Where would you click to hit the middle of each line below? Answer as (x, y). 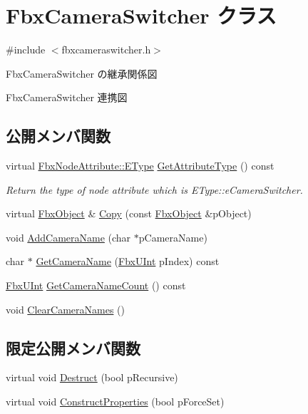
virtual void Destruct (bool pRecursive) (92, 377)
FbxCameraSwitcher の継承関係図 (82, 73)
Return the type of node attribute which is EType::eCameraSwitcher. (154, 189)
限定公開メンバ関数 (73, 347)
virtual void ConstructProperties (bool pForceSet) (115, 402)
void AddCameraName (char (68, 237)
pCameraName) (173, 237)
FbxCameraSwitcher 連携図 (67, 97)
